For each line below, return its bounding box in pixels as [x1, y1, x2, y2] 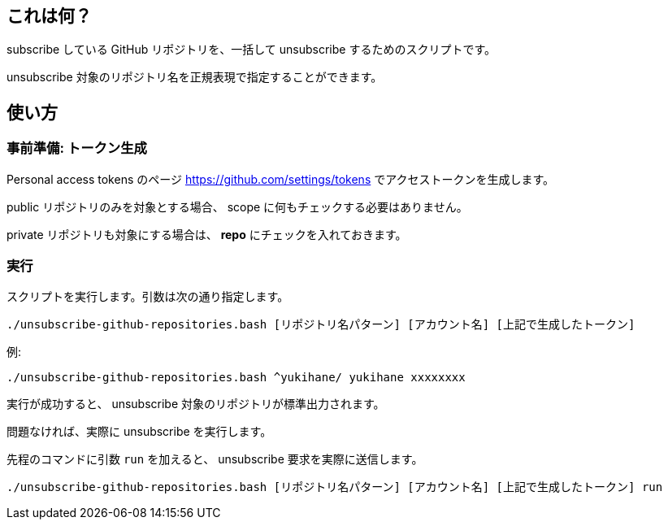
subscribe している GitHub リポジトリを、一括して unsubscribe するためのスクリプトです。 [7, 42, 496, 57]
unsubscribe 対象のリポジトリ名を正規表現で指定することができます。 [7, 70, 383, 85]
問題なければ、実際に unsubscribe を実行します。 [7, 424, 272, 439]
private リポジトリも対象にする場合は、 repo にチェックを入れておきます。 [7, 227, 407, 241]
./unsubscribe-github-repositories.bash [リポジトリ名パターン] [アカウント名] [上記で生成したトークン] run [7, 480, 663, 494]
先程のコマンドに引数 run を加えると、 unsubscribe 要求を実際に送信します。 [7, 452, 423, 467]
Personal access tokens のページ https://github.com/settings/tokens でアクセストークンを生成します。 [7, 172, 555, 186]
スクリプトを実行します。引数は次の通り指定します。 [7, 289, 289, 304]
